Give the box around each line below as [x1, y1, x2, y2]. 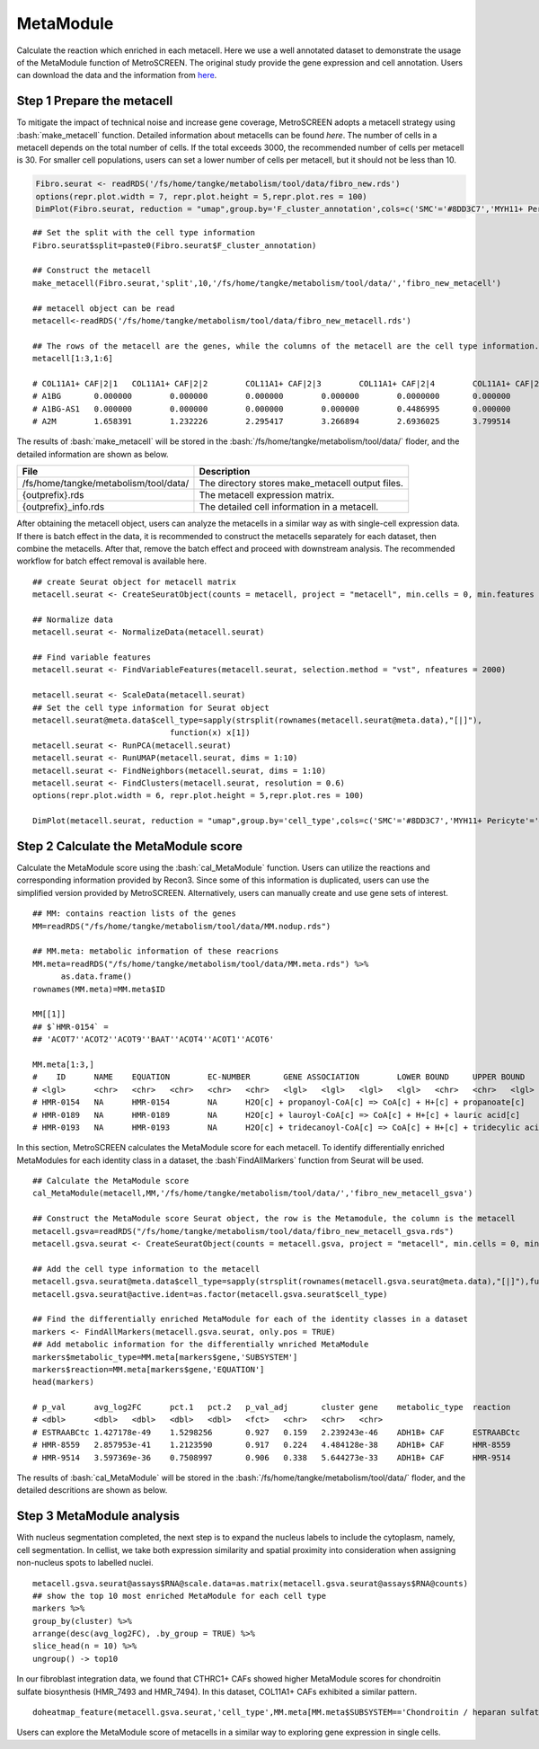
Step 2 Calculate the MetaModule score [16, 839, 243, 854]
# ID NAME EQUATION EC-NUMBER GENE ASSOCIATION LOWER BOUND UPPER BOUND [32, 1072, 526, 1082]
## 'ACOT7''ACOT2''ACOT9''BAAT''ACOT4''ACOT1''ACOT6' [32, 1034, 274, 1044]
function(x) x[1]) [169, 728, 251, 738]
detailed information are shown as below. [16, 448, 170, 459]
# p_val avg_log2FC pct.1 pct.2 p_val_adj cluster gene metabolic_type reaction [32, 1402, 511, 1413]
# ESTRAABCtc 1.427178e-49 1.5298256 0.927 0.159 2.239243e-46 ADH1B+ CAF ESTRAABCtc [32, 1427, 521, 1437]
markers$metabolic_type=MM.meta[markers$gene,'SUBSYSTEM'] [32, 1352, 298, 1362]
